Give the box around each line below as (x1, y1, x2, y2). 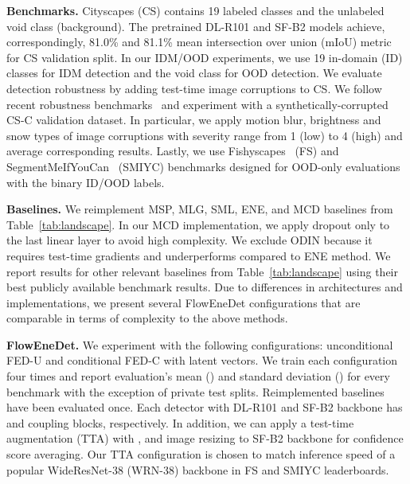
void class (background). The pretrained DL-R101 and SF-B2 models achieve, (6, 18, 385, 34)
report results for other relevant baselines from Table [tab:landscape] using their (6, 263, 398, 279)
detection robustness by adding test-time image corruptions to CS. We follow (6, 80, 382, 96)
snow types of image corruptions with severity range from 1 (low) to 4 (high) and (6, 127, 403, 143)
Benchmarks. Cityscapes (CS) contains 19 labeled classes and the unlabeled (6, 2, 385, 18)
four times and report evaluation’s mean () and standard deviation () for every (6, 368, 390, 384)
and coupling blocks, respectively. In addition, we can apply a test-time (6, 414, 354, 431)
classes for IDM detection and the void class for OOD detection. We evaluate (6, 64, 382, 81)
